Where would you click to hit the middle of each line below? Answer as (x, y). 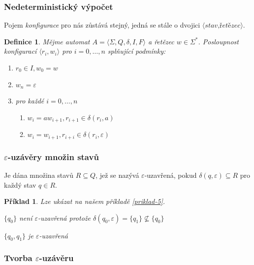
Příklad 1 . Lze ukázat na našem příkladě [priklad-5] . (85, 201)
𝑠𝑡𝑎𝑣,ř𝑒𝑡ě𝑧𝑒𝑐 (223, 26)
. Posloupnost (218, 41)
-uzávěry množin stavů (53, 156)
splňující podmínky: (137, 51)
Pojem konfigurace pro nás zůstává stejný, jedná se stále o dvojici (102, 25)
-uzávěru (56, 258)
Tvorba (18, 258)
